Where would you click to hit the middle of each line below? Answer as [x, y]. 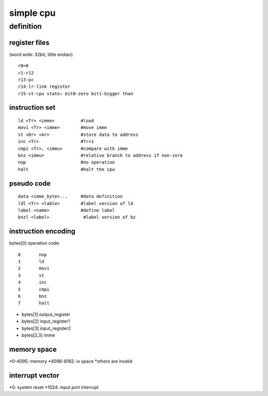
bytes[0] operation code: [35, 243]
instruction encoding [42, 231]
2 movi [34, 268]
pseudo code [30, 183]
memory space [33, 349]
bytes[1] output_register [46, 314]
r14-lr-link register [44, 87]
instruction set [32, 107]
